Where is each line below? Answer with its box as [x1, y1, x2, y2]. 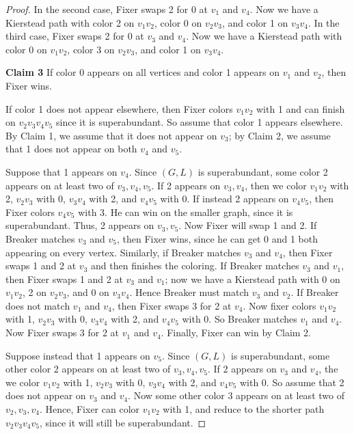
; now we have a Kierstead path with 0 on [165, 271, 340, 286]
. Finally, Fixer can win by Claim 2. [161, 325, 312, 340]
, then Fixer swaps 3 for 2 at [111, 298, 232, 312]
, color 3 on [67, 42, 115, 56]
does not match [5, 298, 70, 312]
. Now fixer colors [243, 298, 316, 312]
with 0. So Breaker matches [182, 312, 297, 326]
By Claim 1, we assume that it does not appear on [5, 128, 217, 142]
